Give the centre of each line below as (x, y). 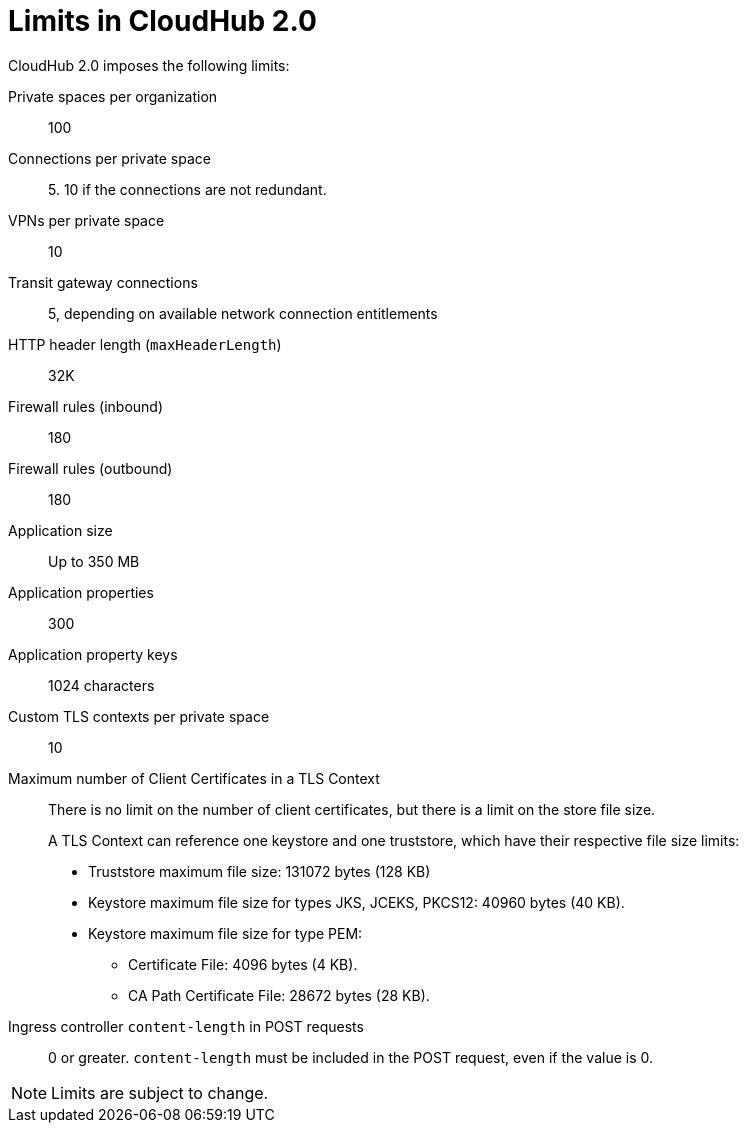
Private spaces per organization (113, 96)
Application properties (81, 592)
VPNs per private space (86, 220)
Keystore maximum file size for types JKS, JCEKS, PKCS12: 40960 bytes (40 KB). (356, 902)
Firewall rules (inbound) (86, 406)
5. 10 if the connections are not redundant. (187, 189)
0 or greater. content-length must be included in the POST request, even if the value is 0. (351, 1057)
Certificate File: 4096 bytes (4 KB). (243, 964)
